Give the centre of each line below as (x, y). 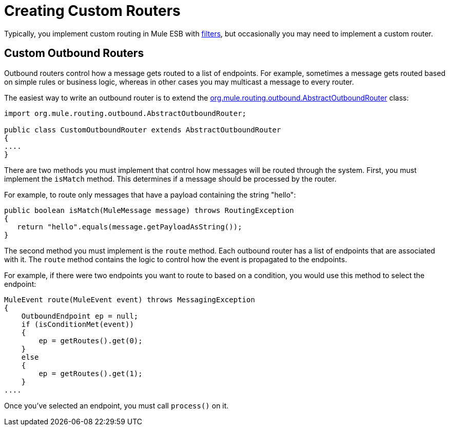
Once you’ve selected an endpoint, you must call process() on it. (116, 405)
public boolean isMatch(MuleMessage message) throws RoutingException (149, 210)
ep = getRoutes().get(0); (91, 340)
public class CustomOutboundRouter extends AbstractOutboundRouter (143, 130)
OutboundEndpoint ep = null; (80, 316)
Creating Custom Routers (92, 11)
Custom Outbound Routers (74, 53)
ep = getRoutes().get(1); (91, 373)
